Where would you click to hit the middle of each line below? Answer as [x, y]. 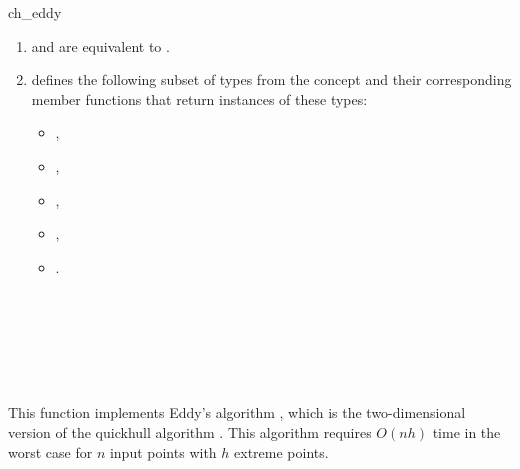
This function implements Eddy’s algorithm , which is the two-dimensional [237, 412]
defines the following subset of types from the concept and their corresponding [271, 79]
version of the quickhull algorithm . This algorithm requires [190, 431]
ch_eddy [35, 12]
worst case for [50, 451]
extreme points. [281, 451]
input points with [163, 451]
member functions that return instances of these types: [199, 98]
